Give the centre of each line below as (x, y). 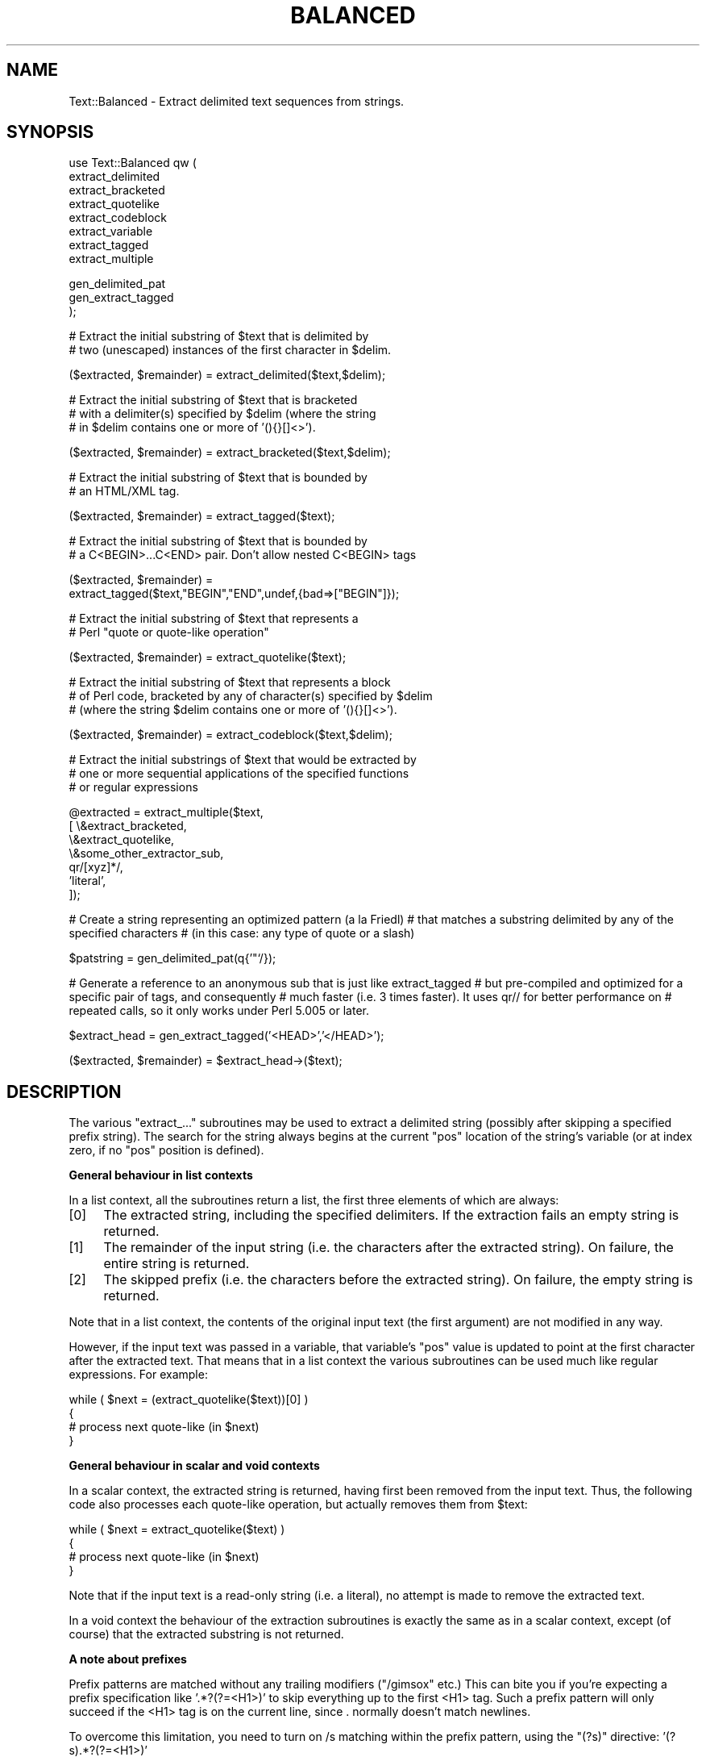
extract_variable (111, 232)
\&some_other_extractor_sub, (146, 853)
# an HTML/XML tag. (124, 491)
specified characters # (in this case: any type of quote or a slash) (242, 933)
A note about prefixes (128, 1659)
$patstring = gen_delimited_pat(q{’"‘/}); (172, 958)
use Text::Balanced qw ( (133, 163)
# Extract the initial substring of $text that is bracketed (213, 400)
